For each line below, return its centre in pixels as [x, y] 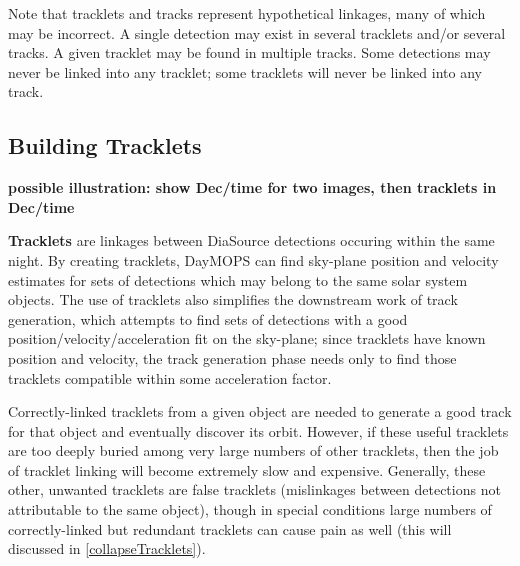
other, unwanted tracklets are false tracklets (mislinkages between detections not [254, 489]
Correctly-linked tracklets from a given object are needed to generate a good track [260, 411]
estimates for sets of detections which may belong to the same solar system [238, 279]
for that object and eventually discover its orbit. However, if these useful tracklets [258, 430]
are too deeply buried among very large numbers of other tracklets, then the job [253, 450]
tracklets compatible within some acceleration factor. [170, 377]
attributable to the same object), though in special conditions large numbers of [250, 509]
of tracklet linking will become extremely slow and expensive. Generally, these [247, 469]
